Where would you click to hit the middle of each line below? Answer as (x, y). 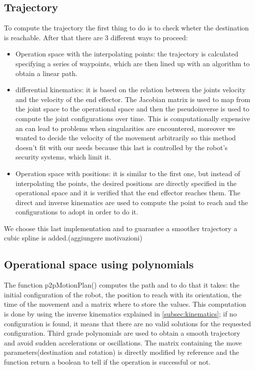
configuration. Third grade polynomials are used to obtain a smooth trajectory (122, 333)
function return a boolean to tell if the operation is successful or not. (107, 362)
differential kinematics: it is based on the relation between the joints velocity (130, 90)
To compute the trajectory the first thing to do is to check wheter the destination (127, 28)
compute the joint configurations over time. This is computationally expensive (133, 118)
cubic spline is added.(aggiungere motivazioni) (73, 238)
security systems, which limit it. (63, 157)
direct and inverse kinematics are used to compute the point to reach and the (132, 202)
